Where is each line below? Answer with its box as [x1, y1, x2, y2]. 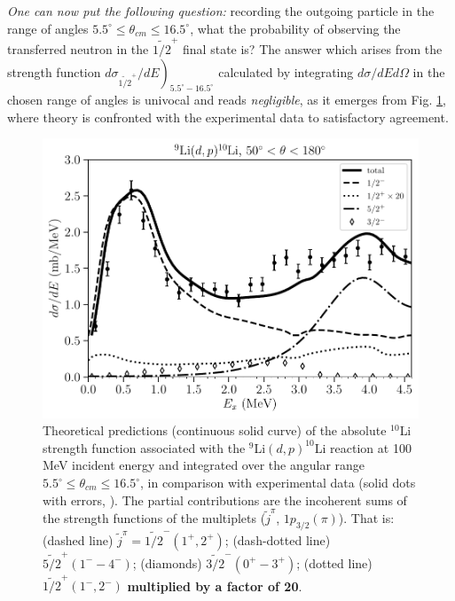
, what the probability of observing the [190, 19, 401, 37]
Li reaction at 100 [314, 438, 412, 457]
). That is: [338, 508, 395, 527]
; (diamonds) [132, 553, 202, 572]
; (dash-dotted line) [224, 530, 331, 549]
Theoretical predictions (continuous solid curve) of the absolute [43, 421, 387, 440]
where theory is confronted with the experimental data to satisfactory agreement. [7, 107, 449, 126]
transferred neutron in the [7, 39, 149, 58]
